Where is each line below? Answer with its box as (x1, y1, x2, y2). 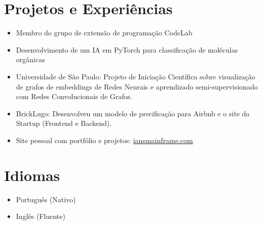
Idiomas (4, 164, 60, 185)
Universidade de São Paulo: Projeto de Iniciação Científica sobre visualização (16, 71, 255, 81)
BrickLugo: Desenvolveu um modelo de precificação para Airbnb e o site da (16, 108, 250, 118)
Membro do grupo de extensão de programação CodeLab (16, 27, 193, 38)
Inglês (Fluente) (16, 211, 65, 221)
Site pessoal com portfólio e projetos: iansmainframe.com (16, 134, 193, 145)
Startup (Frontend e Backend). (16, 118, 112, 128)
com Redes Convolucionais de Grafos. (16, 91, 133, 102)
